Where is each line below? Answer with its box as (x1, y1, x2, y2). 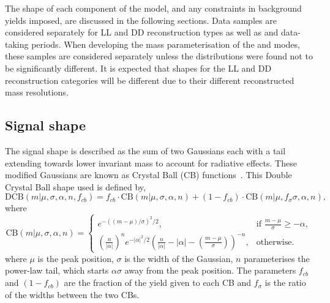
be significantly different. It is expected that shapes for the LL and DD (5, 61, 272, 74)
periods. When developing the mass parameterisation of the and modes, (31, 37, 300, 50)
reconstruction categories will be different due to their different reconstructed (5, 73, 294, 86)
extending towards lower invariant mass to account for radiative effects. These (5, 156, 297, 169)
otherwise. (256, 238, 294, 247)
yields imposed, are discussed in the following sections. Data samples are (5, 13, 277, 26)
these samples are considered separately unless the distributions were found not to (5, 50, 313, 62)
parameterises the (244, 252, 310, 264)
